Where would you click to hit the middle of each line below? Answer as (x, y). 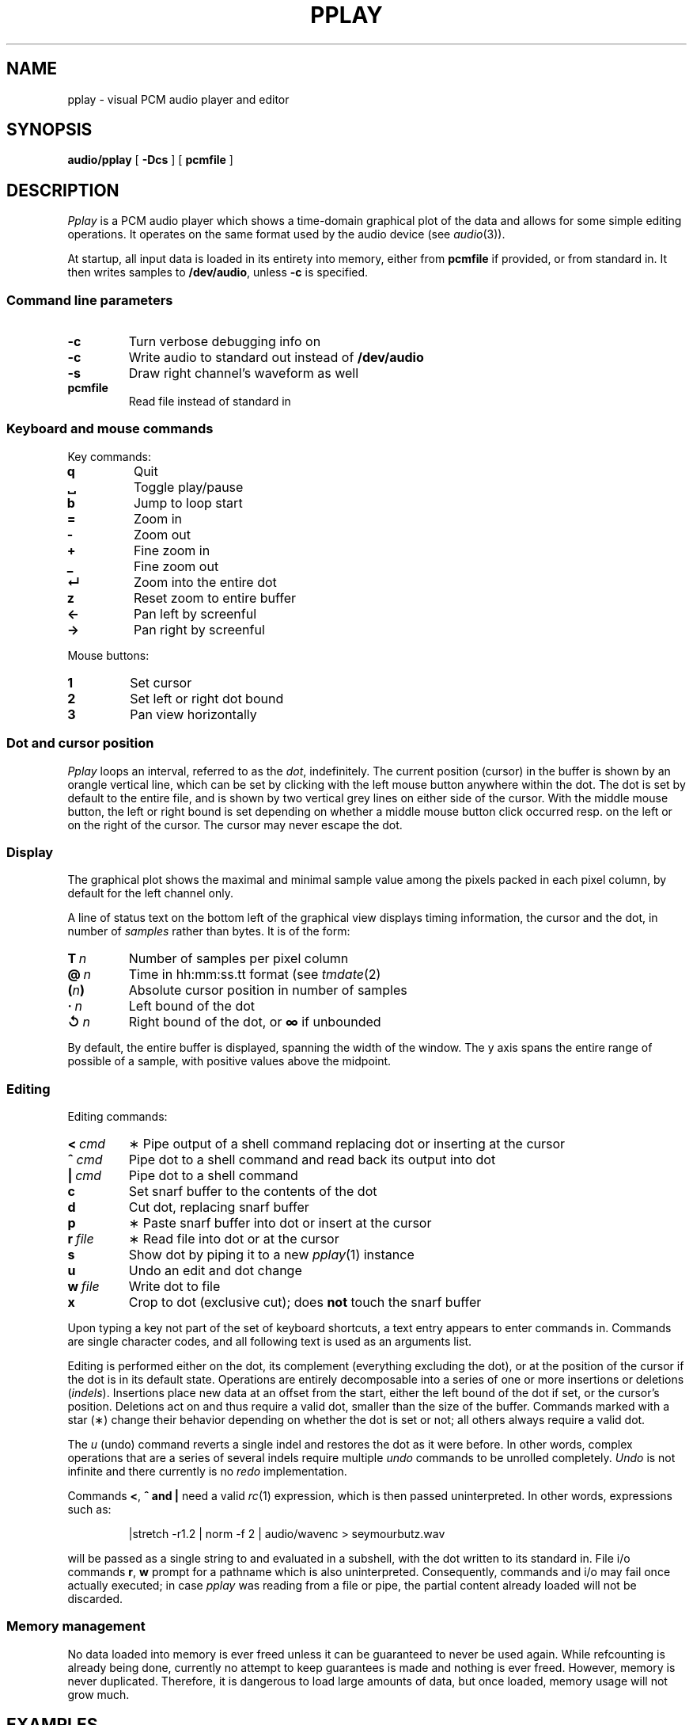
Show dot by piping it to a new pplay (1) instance (271, 1255)
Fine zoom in (172, 550)
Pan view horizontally (193, 714)
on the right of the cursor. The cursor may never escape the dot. (235, 824)
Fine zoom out (176, 566)
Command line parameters (90, 300)
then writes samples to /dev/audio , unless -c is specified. (218, 272)
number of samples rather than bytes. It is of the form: (209, 931)
